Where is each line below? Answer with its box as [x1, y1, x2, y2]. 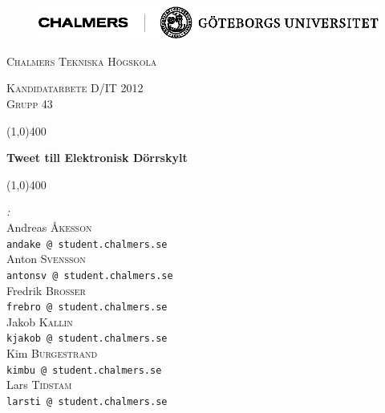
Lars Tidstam [6, 376, 72, 393]
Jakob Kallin [6, 313, 73, 330]
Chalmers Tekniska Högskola [6, 52, 157, 69]
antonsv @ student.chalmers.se [6, 269, 173, 281]
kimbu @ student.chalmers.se [6, 364, 162, 376]
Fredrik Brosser [6, 281, 86, 298]
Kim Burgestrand [6, 345, 98, 362]
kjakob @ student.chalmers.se [6, 333, 168, 345]
